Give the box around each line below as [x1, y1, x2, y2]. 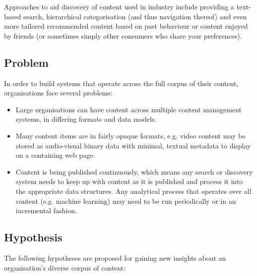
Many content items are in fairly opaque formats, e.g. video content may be [15, 130, 246, 140]
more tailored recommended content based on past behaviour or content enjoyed [4, 21, 248, 31]
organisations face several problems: [4, 88, 113, 98]
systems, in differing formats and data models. [15, 114, 157, 124]
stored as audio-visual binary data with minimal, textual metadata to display [15, 140, 251, 150]
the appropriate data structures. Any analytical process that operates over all [15, 185, 252, 196]
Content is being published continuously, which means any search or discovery [15, 166, 253, 177]
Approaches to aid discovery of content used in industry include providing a [4, 1, 235, 11]
